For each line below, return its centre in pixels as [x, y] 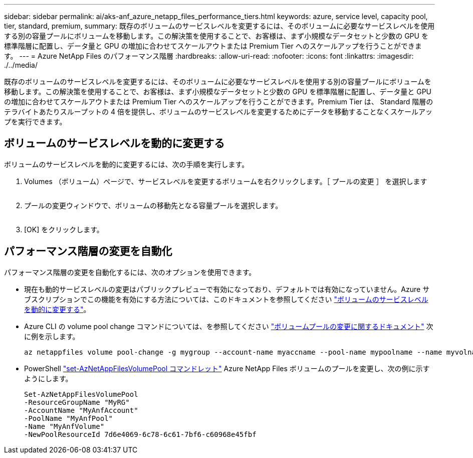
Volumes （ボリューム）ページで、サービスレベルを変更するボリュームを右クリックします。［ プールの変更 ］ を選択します [226, 181]
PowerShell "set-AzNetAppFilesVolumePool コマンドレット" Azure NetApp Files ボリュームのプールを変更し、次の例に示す [227, 368]
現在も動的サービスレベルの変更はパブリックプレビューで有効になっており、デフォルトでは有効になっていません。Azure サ [227, 289]
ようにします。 [48, 378]
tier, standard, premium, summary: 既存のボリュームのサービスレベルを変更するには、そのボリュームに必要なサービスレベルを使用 [219, 26]
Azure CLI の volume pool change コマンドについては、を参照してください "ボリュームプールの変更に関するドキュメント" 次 [229, 326]
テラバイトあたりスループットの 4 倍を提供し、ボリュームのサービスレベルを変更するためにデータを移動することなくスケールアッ [218, 112]
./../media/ [21, 65]
